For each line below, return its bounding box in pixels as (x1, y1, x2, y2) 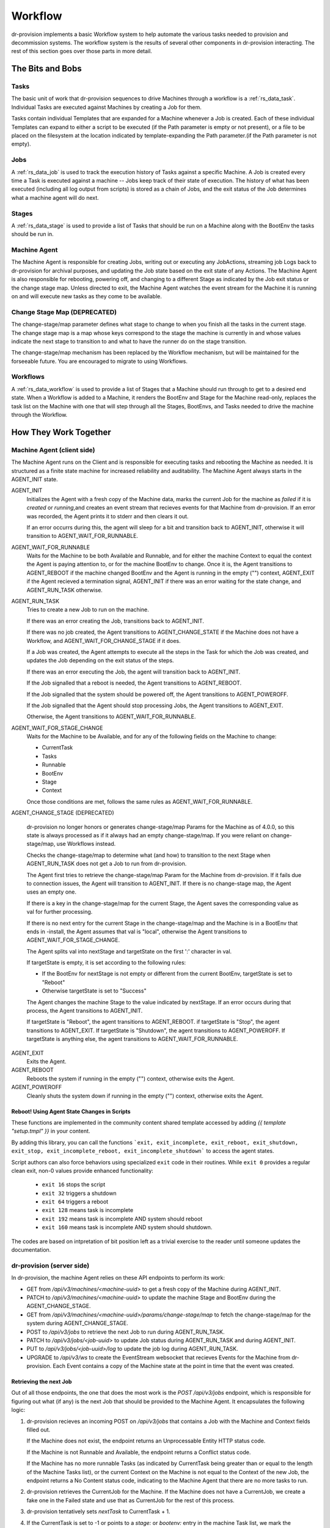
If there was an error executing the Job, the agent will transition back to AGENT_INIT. (26, 668, 241, 675)
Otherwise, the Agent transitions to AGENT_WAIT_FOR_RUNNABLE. (26, 713, 196, 721)
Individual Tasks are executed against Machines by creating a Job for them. (11, 103, 202, 111)
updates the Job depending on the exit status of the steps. (26, 657, 174, 664)
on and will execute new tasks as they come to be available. (11, 292, 162, 299)
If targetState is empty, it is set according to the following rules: (26, 959, 186, 966)
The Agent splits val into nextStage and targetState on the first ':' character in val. (26, 947, 232, 955)
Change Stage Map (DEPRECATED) (11, 307, 117, 316)
